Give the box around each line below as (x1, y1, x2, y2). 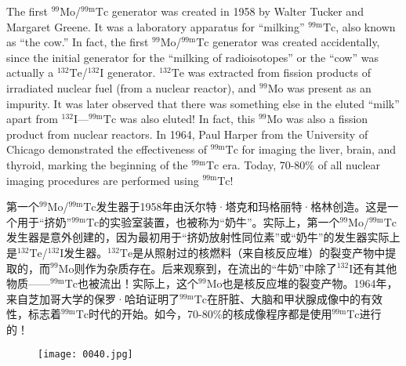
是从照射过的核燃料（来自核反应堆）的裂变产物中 (132, 244, 386, 260)
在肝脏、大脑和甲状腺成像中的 (206, 290, 361, 306)
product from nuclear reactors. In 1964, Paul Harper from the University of (6, 125, 368, 142)
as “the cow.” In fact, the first (6, 34, 149, 50)
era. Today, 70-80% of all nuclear (222, 156, 381, 172)
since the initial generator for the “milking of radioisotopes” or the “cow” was (6, 49, 379, 65)
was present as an (287, 79, 372, 96)
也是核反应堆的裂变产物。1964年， (222, 275, 398, 292)
